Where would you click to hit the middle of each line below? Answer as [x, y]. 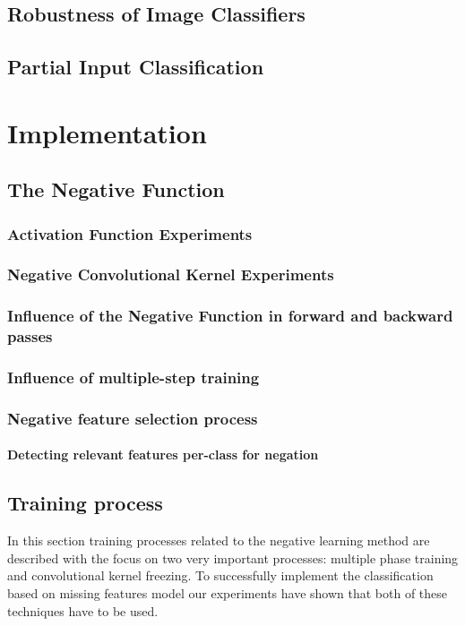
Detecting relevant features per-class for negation [163, 454]
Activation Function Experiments [130, 233]
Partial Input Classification [136, 67]
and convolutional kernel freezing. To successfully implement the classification [220, 575]
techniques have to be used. [83, 610]
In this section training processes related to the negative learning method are [219, 540]
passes [30, 336]
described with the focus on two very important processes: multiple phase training [233, 557]
